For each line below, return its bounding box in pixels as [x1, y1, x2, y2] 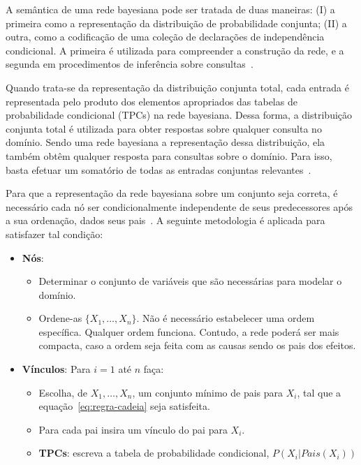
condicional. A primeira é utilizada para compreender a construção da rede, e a [6, 43, 344, 57]
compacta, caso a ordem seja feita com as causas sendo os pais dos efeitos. [38, 338, 356, 353]
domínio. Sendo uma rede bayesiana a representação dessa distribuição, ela [6, 135, 325, 149]
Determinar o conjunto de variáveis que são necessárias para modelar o [38, 274, 342, 288]
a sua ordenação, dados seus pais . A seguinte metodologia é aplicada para [6, 213, 325, 228]
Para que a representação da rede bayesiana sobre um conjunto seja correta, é [6, 186, 338, 200]
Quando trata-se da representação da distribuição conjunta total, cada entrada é [6, 80, 349, 94]
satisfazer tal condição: [6, 226, 103, 241]
